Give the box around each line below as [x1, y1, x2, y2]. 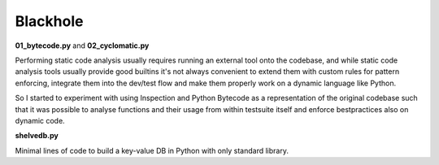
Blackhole [15, 12, 84, 30]
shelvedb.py [15, 131, 59, 141]
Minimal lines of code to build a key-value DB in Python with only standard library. [15, 145, 289, 155]
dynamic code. [15, 115, 65, 125]
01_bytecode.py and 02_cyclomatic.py [15, 41, 150, 50]
